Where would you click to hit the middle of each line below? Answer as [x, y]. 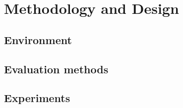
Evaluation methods [56, 69]
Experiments [37, 98]
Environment [38, 39]
